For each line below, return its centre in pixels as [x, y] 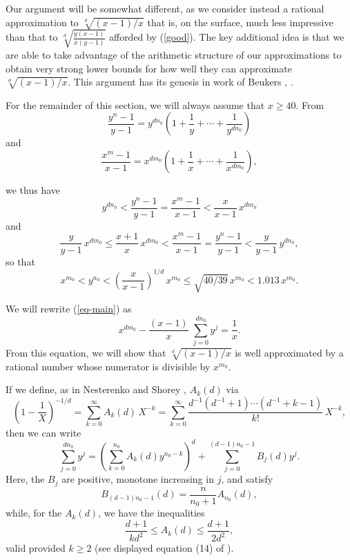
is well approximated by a [289, 353]
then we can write [43, 432]
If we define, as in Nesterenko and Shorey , [96, 389]
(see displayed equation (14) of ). [164, 548]
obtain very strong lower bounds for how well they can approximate [149, 68]
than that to [32, 37]
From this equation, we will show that [86, 353]
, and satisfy [247, 479]
